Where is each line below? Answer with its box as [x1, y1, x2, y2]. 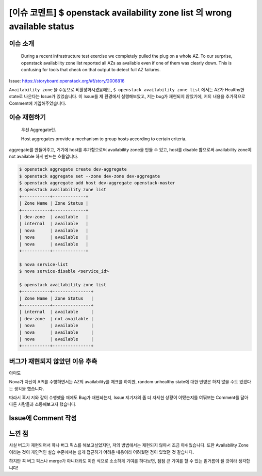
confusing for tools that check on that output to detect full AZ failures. [21, 67, 161, 73]
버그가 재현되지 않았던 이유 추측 [9, 357, 98, 365]
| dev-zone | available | [19, 214, 89, 219]
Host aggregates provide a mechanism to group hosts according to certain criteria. [21, 136, 187, 142]
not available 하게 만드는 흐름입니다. [9, 153, 79, 160]
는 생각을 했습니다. [9, 386, 44, 392]
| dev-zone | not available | [19, 316, 94, 321]
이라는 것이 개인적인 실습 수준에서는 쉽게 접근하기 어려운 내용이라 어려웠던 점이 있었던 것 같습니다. [9, 449, 194, 455]
